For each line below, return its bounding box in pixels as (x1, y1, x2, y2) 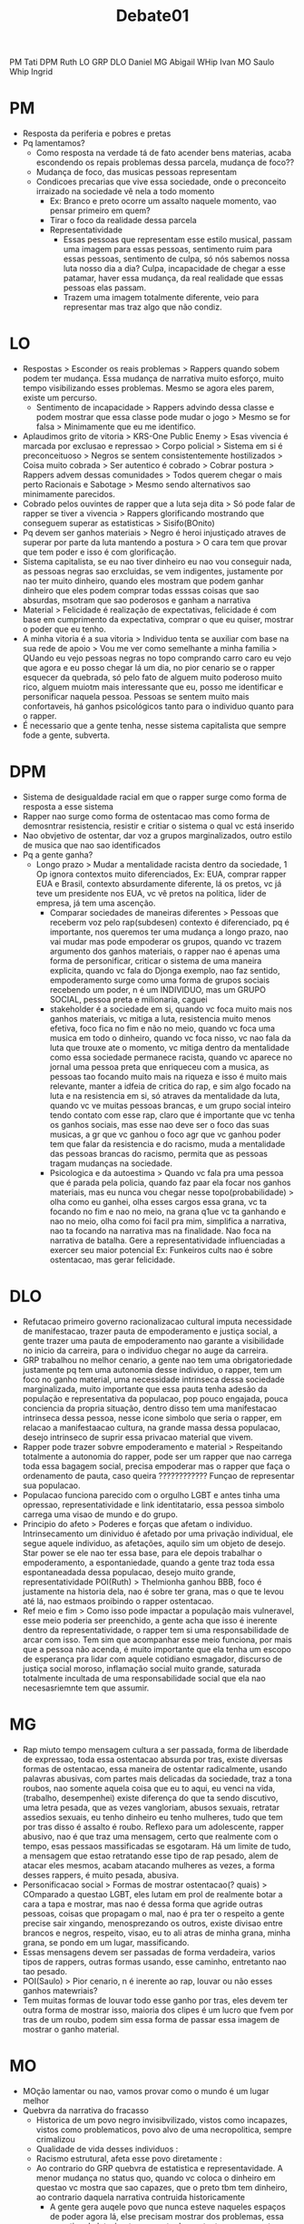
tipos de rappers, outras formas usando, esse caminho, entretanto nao (22, 1956, 288, 1967)
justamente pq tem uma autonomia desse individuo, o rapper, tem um (22, 1364, 283, 1375)
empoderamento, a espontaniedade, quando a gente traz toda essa (22, 1557, 275, 1568)
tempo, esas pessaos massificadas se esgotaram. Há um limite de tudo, (22, 1840, 292, 1851)
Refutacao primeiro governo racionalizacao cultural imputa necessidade (22, 1316, 292, 1327)
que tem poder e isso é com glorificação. (22, 546, 177, 558)
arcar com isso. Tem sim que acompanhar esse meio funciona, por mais (22, 1634, 292, 1645)
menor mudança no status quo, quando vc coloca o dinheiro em (35, 2172, 276, 2183)
